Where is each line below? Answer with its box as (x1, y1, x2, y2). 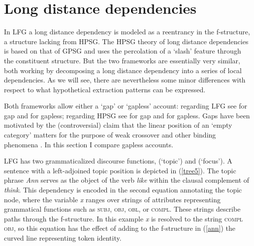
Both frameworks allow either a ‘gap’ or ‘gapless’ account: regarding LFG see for (4, 101, 247, 111)
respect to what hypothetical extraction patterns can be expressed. (4, 84, 206, 94)
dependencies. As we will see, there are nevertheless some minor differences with (4, 75, 246, 85)
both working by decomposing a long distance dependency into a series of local (4, 65, 242, 75)
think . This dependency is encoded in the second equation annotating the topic (4, 185, 242, 195)
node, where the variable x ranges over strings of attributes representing (4, 194, 221, 204)
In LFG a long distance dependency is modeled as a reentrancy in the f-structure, (4, 27, 250, 37)
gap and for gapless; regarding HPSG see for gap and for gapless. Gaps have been (4, 110, 250, 120)
